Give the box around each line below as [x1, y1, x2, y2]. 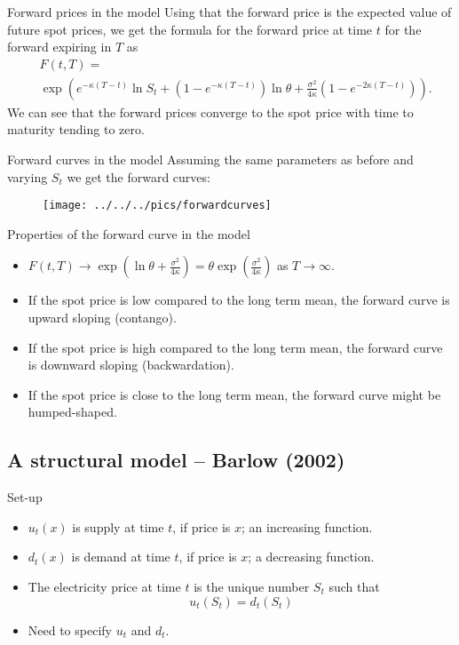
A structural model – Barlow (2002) [7, 446, 345, 474]
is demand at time [71, 547, 170, 566]
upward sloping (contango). [28, 308, 177, 327]
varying [7, 167, 48, 186]
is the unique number [194, 577, 310, 596]
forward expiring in [7, 37, 112, 56]
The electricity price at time [28, 577, 181, 596]
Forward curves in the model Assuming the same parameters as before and [7, 150, 414, 169]
